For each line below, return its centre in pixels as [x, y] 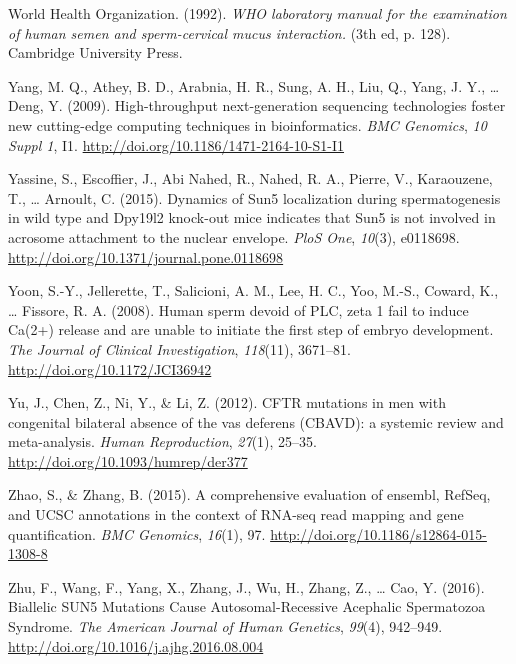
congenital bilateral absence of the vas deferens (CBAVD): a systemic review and [256, 421]
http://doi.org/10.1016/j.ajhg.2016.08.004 [136, 645]
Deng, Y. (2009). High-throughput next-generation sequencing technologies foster [257, 105]
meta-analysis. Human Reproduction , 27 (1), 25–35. [162, 441]
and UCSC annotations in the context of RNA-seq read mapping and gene [236, 514]
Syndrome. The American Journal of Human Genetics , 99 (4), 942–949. [225, 626]
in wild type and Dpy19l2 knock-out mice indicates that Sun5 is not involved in [252, 217]
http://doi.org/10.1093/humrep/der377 [128, 460]
